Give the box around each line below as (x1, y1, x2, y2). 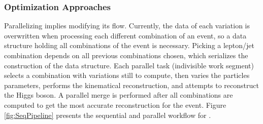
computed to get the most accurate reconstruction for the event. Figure (4, 99, 226, 110)
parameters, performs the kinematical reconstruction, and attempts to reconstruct (4, 79, 259, 90)
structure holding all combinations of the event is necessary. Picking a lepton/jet (4, 40, 255, 51)
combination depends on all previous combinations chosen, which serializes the (4, 50, 248, 60)
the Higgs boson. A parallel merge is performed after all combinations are (4, 90, 233, 100)
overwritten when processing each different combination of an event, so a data (4, 30, 247, 40)
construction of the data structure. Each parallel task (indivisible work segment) (4, 60, 254, 70)
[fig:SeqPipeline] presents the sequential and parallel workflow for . (4, 109, 211, 120)
